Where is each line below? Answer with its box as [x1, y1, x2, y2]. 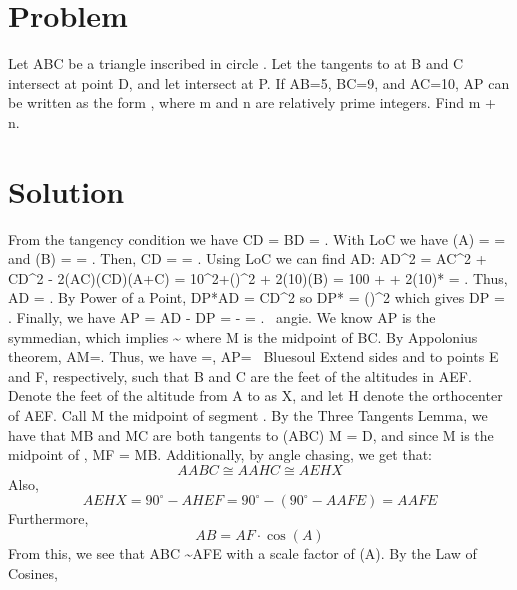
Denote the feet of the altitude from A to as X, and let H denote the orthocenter [8, 385, 503, 406]
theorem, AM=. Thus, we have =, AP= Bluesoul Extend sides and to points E [8, 346, 499, 367]
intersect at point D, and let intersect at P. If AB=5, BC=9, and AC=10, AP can [8, 72, 510, 93]
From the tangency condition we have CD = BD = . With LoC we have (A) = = [8, 228, 506, 249]
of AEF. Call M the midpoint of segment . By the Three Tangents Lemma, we [8, 404, 488, 425]
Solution [8, 170, 125, 211]
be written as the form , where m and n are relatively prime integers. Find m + [8, 92, 496, 113]
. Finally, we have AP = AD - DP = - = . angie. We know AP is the [8, 307, 436, 327]
